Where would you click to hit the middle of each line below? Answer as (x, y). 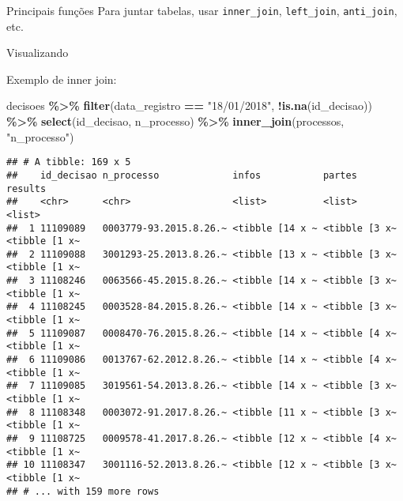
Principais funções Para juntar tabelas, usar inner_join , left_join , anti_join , (202, 10)
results (26, 188)
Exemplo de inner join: (62, 79)
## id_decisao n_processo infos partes (182, 175)
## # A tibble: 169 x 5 (69, 162)
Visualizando (38, 53)
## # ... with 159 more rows (83, 491)
